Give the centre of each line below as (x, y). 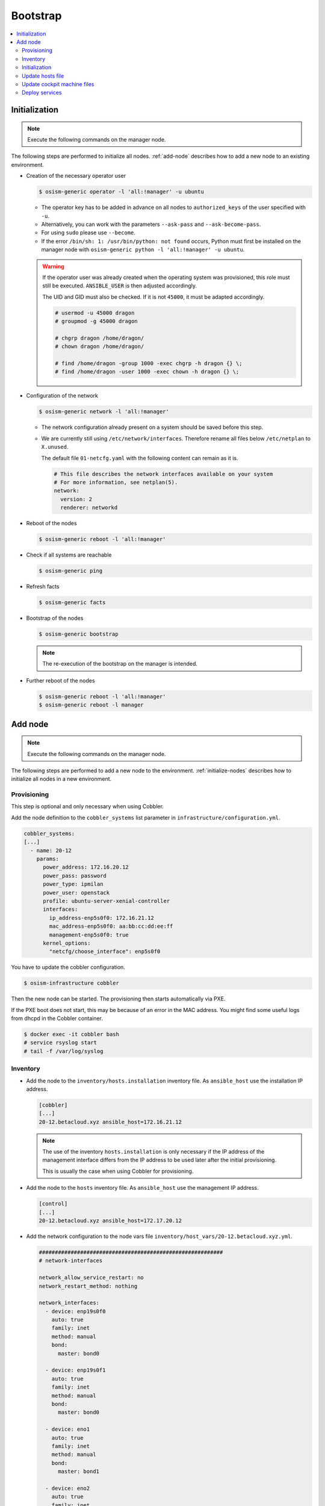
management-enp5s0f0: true (89, 935)
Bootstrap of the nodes (55, 618)
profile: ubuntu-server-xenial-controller (107, 901)
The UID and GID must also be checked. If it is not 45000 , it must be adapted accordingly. (153, 297)
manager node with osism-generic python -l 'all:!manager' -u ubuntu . (143, 249)
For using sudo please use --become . (88, 233)
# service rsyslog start (60, 1043)
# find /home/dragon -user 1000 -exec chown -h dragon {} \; (147, 372)
